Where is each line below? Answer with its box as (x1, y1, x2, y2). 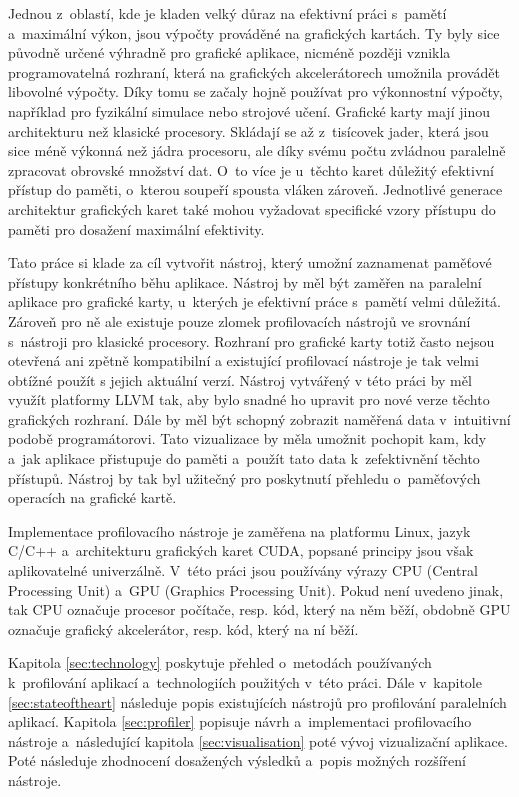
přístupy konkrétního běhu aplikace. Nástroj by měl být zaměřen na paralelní (8, 271, 482, 292)
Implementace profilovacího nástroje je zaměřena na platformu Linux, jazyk (8, 520, 471, 541)
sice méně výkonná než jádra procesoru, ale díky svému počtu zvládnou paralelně (8, 140, 506, 161)
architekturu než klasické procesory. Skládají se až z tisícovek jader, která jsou (8, 120, 489, 141)
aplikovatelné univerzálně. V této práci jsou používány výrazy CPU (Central (8, 560, 478, 581)
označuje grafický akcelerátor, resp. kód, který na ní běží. (8, 618, 359, 639)
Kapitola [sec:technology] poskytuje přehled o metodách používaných (8, 652, 432, 673)
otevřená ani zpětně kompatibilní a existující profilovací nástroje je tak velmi (8, 350, 479, 371)
